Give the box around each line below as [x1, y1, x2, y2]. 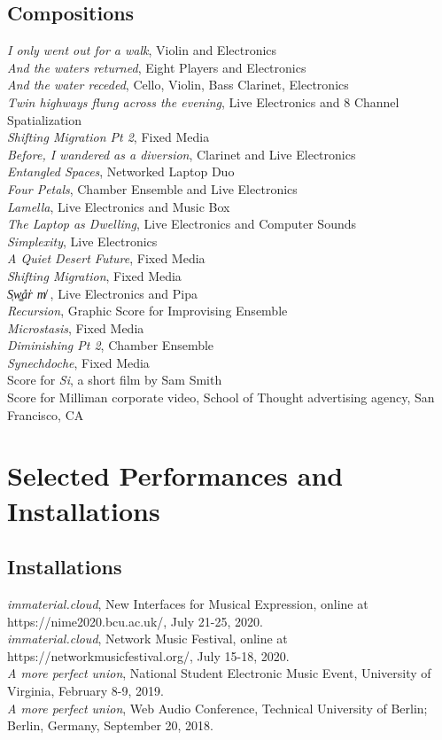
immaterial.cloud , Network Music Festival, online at [7, 629, 288, 648]
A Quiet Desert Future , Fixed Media [7, 249, 205, 268]
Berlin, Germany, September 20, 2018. [7, 716, 213, 735]
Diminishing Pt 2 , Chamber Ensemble [7, 336, 214, 354]
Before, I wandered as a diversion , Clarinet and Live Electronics [7, 144, 356, 163]
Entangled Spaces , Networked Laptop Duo [7, 162, 235, 181]
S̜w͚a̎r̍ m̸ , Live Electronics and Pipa [7, 284, 198, 302]
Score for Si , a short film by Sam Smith [7, 370, 222, 389]
